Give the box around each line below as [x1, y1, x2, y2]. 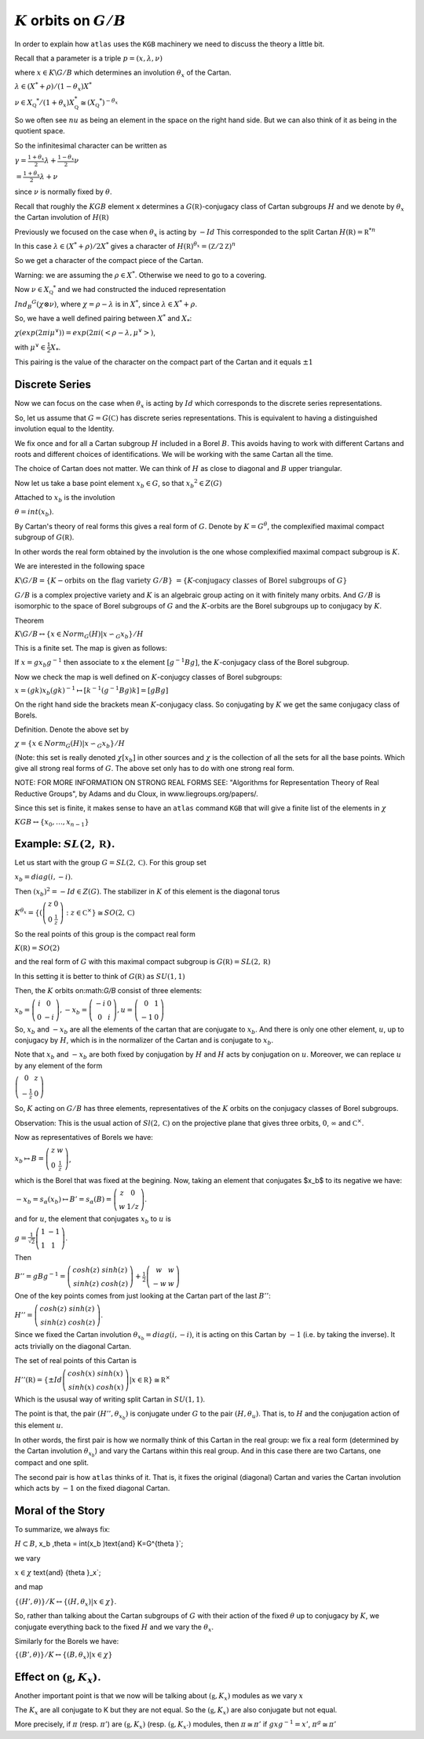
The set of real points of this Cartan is [14, 1356, 137, 1365]
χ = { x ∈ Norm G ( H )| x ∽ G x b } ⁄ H [14, 739, 126, 750]
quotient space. [14, 126, 66, 136]
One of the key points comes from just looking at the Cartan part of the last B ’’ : [14, 1291, 271, 1301]
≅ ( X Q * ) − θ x [80, 97, 119, 109]
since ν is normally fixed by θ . [14, 187, 113, 196]
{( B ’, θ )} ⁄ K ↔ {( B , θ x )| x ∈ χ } [14, 1650, 113, 1661]
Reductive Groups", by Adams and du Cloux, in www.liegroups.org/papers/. [14, 789, 258, 798]
